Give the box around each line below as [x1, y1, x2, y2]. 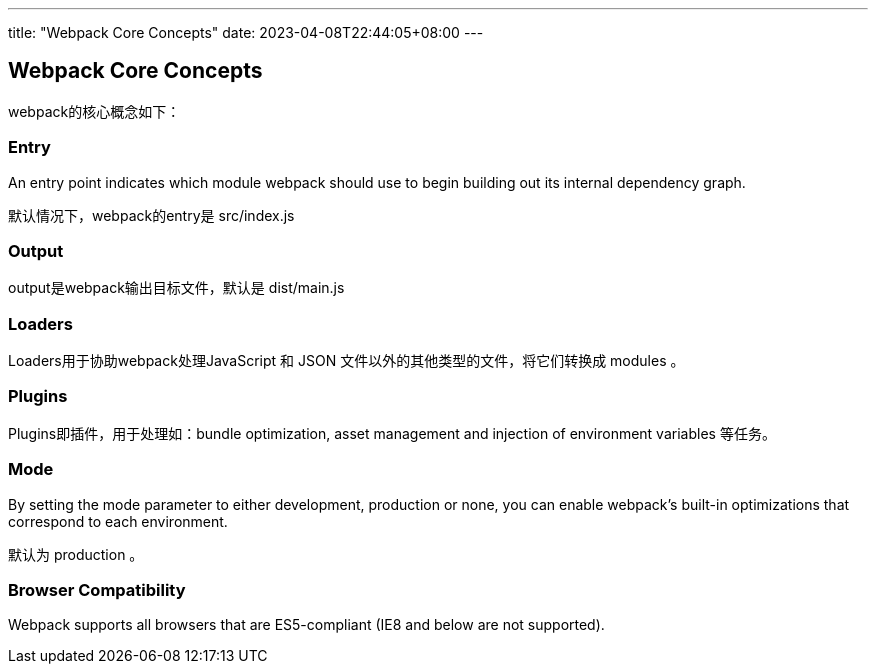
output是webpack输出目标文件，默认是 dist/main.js [8, 279, 345, 297]
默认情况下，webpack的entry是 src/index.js [8, 206, 295, 224]
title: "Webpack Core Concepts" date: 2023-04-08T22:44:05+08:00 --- [8, 24, 484, 41]
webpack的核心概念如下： [8, 102, 181, 120]
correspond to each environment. [8, 512, 228, 530]
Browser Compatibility [8, 579, 186, 600]
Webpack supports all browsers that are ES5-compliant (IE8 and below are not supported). [8, 616, 605, 634]
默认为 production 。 [8, 545, 144, 563]
